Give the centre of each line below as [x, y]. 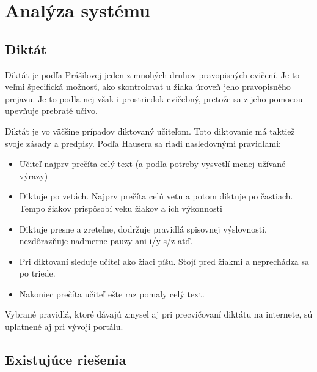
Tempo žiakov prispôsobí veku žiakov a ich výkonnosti [121, 208]
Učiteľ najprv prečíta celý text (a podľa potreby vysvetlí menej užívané [152, 164]
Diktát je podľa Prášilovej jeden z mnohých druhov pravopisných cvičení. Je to [152, 74]
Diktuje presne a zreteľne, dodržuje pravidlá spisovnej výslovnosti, [143, 229]
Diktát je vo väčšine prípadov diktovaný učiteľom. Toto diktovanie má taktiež [150, 131]
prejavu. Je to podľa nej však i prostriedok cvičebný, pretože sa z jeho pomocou [154, 98]
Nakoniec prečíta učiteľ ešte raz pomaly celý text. [112, 293]
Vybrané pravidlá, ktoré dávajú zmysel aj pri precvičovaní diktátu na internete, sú [159, 314]
